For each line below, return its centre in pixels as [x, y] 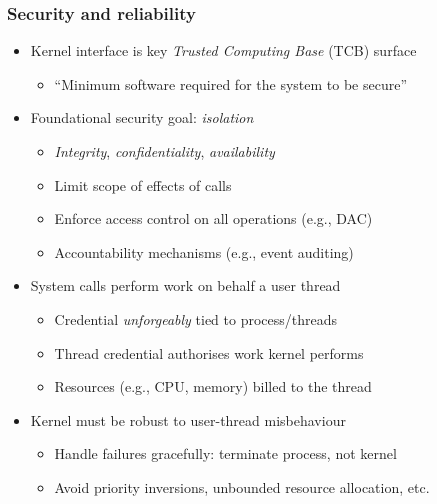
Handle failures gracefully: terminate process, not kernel [225, 453]
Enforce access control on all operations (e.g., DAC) [213, 218]
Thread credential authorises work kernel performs [209, 352]
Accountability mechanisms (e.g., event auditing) [204, 251]
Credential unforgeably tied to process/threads [196, 318]
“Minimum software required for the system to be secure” [231, 83]
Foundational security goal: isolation [142, 117]
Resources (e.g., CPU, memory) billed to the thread [213, 386]
